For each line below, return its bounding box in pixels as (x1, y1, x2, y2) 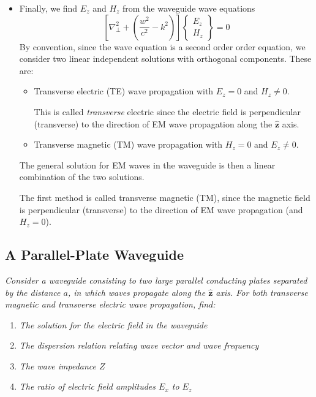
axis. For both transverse (216, 285, 308, 298)
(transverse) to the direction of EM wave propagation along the (34, 117, 273, 130)
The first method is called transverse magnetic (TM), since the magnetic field (19, 191, 310, 203)
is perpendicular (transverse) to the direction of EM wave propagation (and (19, 203, 303, 216)
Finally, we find (19, 2, 78, 14)
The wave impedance (19, 359, 97, 372)
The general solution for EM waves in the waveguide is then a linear (19, 158, 276, 171)
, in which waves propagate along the (67, 285, 206, 298)
